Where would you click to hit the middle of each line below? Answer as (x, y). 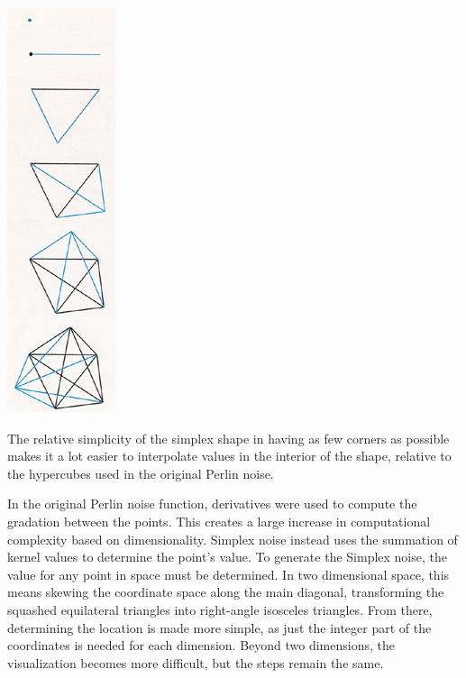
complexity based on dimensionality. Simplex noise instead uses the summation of (233, 539)
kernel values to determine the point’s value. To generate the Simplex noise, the (227, 557)
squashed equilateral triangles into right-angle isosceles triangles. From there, (220, 609)
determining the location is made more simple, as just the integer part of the (219, 627)
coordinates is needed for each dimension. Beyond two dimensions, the (201, 645)
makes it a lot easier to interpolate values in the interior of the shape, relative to (229, 456)
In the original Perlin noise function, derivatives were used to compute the (212, 504)
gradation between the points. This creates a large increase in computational (219, 521)
